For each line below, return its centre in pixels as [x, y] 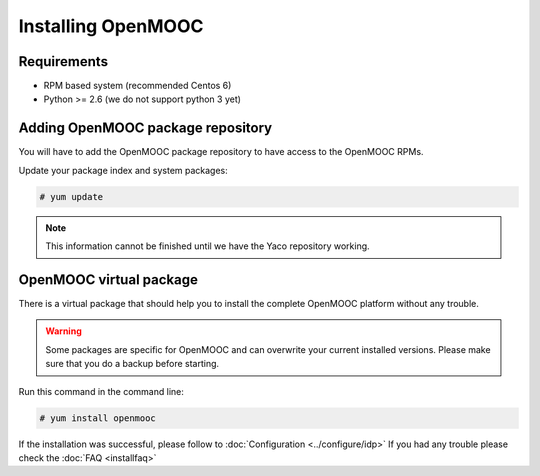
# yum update [71, 196]
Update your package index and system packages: [123, 170]
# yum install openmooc [98, 418]
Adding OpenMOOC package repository [145, 128]
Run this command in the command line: [101, 391]
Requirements [63, 61]
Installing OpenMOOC [111, 26]
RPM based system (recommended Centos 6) [137, 86]
